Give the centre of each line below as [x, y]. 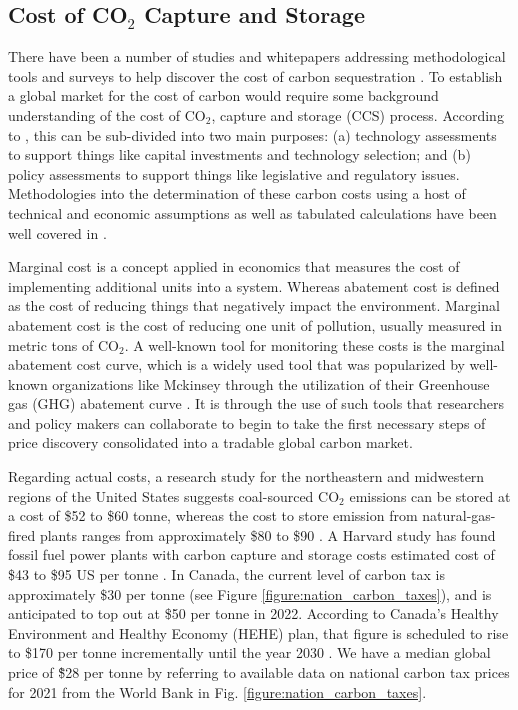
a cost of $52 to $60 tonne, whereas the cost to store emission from [213, 515]
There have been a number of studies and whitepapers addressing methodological [257, 56]
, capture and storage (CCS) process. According [357, 114]
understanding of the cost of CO [107, 114]
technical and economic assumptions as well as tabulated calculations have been [252, 212]
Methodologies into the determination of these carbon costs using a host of [237, 193]
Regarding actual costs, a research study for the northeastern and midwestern [246, 476]
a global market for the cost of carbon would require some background [223, 95]
